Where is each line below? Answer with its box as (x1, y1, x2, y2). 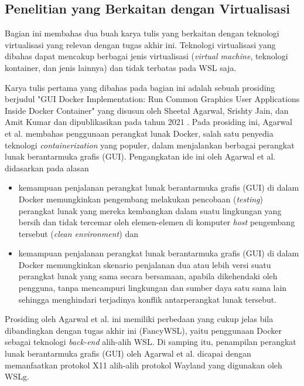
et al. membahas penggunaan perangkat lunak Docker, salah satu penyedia (5, 127, 274, 139)
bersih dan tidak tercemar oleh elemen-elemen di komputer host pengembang (18, 216, 295, 228)
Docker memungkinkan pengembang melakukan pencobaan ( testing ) (18, 192, 263, 205)
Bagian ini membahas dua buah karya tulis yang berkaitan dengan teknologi (5, 27, 279, 39)
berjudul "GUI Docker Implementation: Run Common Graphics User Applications (5, 93, 300, 105)
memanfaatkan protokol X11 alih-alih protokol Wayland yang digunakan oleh (5, 358, 282, 371)
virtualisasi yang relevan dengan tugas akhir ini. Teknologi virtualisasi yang (5, 38, 276, 50)
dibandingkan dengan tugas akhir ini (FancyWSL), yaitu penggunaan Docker (5, 324, 282, 336)
